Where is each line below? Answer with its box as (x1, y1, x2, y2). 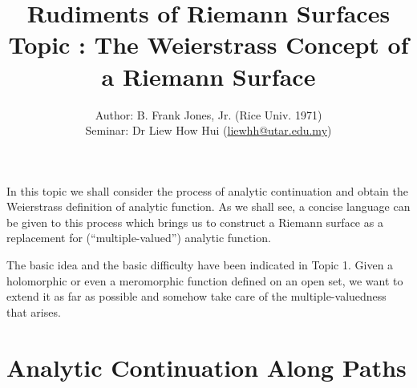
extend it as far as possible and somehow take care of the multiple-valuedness (6, 288, 387, 305)
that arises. (6, 303, 61, 320)
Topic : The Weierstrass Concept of (8, 28, 409, 61)
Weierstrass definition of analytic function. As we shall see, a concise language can (6, 198, 411, 215)
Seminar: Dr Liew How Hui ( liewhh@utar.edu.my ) (85, 122, 332, 139)
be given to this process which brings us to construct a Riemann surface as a (6, 213, 383, 230)
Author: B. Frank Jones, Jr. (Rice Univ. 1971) (95, 106, 322, 123)
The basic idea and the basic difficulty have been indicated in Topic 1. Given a (6, 257, 394, 273)
